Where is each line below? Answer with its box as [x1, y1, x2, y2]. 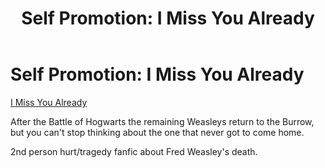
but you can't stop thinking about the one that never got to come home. [10, 126, 305, 138]
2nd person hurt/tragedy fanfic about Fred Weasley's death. [10, 145, 258, 157]
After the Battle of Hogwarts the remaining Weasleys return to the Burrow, [10, 115, 315, 127]
